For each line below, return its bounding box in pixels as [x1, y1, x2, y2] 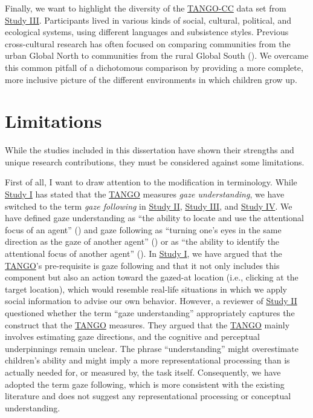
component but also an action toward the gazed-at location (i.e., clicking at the [5, 271, 298, 284]
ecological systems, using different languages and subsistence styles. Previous [5, 25, 289, 38]
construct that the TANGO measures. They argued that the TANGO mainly [5, 318, 290, 331]
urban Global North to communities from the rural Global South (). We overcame [5, 49, 309, 62]
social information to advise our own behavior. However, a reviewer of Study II [5, 294, 297, 307]
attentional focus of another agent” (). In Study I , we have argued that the [5, 247, 282, 260]
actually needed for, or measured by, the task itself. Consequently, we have [5, 365, 281, 378]
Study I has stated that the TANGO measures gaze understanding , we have [5, 188, 285, 201]
